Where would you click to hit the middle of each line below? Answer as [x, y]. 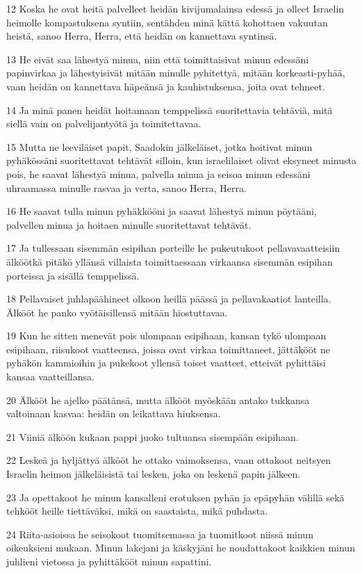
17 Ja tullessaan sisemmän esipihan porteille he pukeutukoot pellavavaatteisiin [173, 248]
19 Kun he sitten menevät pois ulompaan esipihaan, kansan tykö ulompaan [166, 336]
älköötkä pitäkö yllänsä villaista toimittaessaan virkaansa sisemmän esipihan [170, 261]
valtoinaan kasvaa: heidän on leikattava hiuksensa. [114, 413]
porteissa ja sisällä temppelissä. [73, 275]
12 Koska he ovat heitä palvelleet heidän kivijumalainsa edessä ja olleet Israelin [175, 8]
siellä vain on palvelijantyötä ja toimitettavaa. [104, 123]
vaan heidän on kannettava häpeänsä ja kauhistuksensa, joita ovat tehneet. [166, 86]
